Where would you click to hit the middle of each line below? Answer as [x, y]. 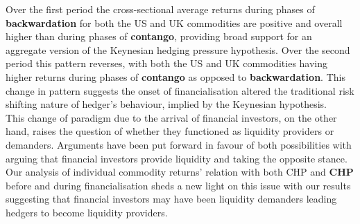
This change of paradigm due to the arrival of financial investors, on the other [171, 117]
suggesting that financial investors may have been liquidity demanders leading [171, 199]
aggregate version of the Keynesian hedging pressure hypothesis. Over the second [178, 49]
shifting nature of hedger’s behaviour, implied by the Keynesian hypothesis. [166, 104]
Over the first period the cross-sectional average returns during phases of [160, 9]
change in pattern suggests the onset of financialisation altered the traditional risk [180, 90]
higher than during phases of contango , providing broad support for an [159, 36]
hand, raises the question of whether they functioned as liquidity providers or [170, 131]
